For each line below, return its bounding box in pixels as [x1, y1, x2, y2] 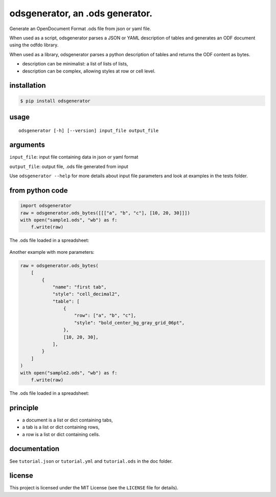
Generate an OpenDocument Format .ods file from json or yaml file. [9, 26, 151, 32]
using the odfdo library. [9, 42, 59, 48]
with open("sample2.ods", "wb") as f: [20, 370, 118, 375]
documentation [9, 444, 60, 453]
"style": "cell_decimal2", [52, 291, 120, 297]
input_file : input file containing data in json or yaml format [9, 154, 139, 160]
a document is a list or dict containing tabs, [22, 417, 113, 423]
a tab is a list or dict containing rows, [22, 424, 100, 430]
